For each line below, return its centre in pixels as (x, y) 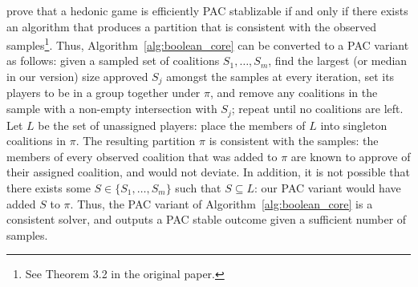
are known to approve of (351, 156)
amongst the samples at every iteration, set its (280, 77)
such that (198, 187)
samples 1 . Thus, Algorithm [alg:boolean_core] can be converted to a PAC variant (208, 44)
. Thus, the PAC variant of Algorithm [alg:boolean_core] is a (221, 203)
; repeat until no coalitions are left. (317, 109)
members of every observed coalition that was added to (142, 156)
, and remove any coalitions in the (294, 93)
